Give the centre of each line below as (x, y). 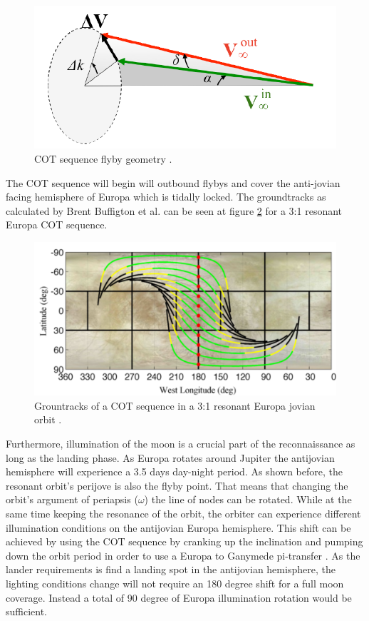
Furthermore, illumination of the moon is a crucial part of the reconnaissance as (181, 443)
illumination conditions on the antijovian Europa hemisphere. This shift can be (178, 527)
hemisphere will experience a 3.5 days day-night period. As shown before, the (174, 471)
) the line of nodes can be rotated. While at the (248, 499)
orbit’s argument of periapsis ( (72, 499)
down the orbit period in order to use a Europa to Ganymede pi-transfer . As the (183, 555)
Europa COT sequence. (57, 224)
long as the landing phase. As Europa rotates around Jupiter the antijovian (170, 457)
